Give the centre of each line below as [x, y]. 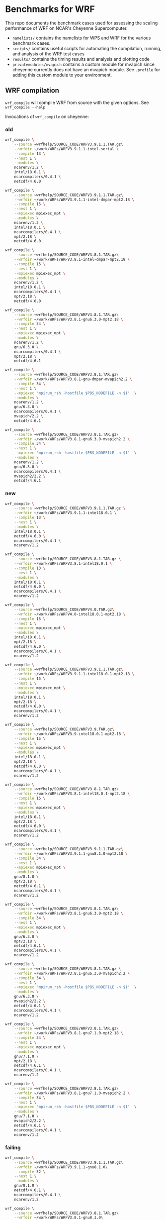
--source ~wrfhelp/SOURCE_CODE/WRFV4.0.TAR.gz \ [64, 610]
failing [13, 1147]
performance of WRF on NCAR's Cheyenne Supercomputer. [66, 28]
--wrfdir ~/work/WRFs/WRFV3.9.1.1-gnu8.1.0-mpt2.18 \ [71, 854]
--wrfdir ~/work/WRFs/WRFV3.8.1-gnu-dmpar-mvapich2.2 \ [73, 379]
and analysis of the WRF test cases [48, 54]
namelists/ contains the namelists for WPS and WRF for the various [82, 38]
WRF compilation [32, 91]
